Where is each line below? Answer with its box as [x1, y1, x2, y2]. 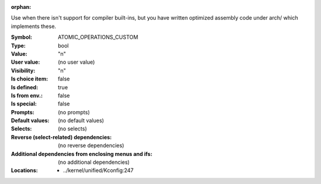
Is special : [11, 100, 37, 107]
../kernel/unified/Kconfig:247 [63, 167, 134, 174]
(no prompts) [58, 108, 90, 116]
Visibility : [11, 67, 36, 74]
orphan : [11, 4, 32, 10]
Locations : [11, 167, 38, 174]
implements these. [11, 23, 56, 30]
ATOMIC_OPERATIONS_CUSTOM [58, 33, 139, 41]
